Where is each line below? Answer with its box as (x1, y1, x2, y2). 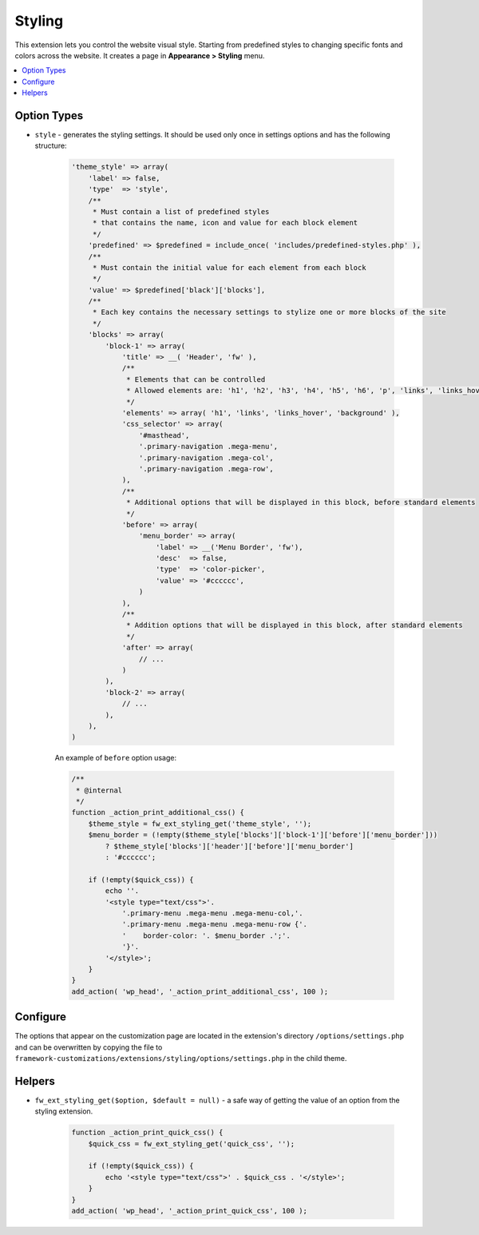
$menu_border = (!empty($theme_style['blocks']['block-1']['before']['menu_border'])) (88, 831, 438, 840)
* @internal (76, 785, 123, 795)
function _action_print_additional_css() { (71, 808, 245, 817)
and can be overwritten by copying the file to (14, 1042, 163, 1052)
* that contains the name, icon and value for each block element (92, 218, 358, 228)
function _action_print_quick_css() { (71, 1128, 224, 1138)
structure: (34, 141, 67, 151)
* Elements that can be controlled (126, 375, 266, 383)
